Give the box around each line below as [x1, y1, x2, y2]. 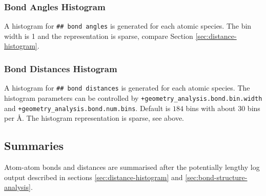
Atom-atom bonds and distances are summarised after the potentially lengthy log [4, 162, 260, 172]
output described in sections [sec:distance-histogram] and [4, 171, 183, 182]
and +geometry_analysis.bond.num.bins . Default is [4, 102, 171, 113]
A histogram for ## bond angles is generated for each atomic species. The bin [4, 20, 252, 31]
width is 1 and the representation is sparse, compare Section [4, 30, 193, 41]
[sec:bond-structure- [185, 171, 248, 182]
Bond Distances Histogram [4, 62, 117, 75]
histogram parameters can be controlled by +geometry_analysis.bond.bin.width [4, 92, 262, 103]
